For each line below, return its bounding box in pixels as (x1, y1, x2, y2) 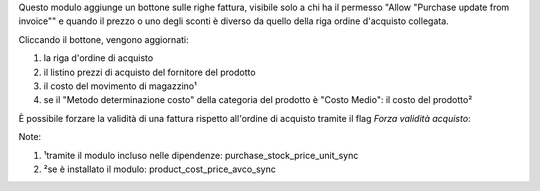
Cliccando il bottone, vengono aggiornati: (18, 33, 189, 45)
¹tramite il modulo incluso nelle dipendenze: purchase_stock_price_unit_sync (43, 149, 359, 161)
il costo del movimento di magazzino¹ (43, 80, 197, 92)
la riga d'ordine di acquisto (43, 52, 154, 64)
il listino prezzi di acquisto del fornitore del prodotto (43, 66, 256, 78)
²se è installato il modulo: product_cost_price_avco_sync (43, 163, 277, 175)
